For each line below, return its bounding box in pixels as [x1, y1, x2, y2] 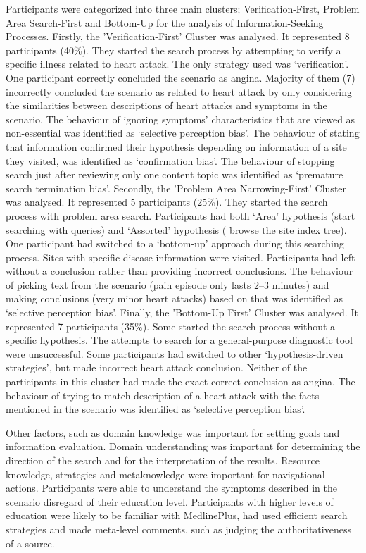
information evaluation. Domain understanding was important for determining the [6, 439, 360, 454]
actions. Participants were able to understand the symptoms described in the [6, 480, 337, 495]
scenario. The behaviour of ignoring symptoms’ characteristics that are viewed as [6, 111, 355, 126]
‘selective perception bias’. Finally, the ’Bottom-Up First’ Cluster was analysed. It [6, 305, 358, 320]
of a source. [6, 535, 55, 550]
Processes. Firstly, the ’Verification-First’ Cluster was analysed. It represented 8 [6, 29, 350, 44]
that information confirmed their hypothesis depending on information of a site [6, 139, 347, 154]
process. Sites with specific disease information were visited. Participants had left [6, 249, 355, 264]
